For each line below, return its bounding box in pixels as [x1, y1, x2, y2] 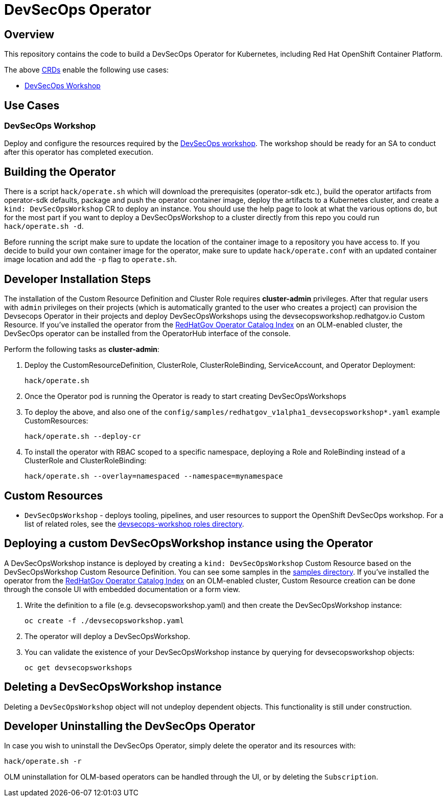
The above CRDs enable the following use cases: [4, 65, 169, 75]
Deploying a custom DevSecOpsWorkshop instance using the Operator [4, 537, 373, 550]
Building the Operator [4, 165, 116, 178]
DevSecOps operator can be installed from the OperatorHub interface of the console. [4, 329, 291, 338]
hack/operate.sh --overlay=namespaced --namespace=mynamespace [25, 472, 283, 481]
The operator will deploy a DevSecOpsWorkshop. [25, 631, 191, 641]
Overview [4, 28, 55, 41]
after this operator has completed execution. [4, 148, 153, 157]
